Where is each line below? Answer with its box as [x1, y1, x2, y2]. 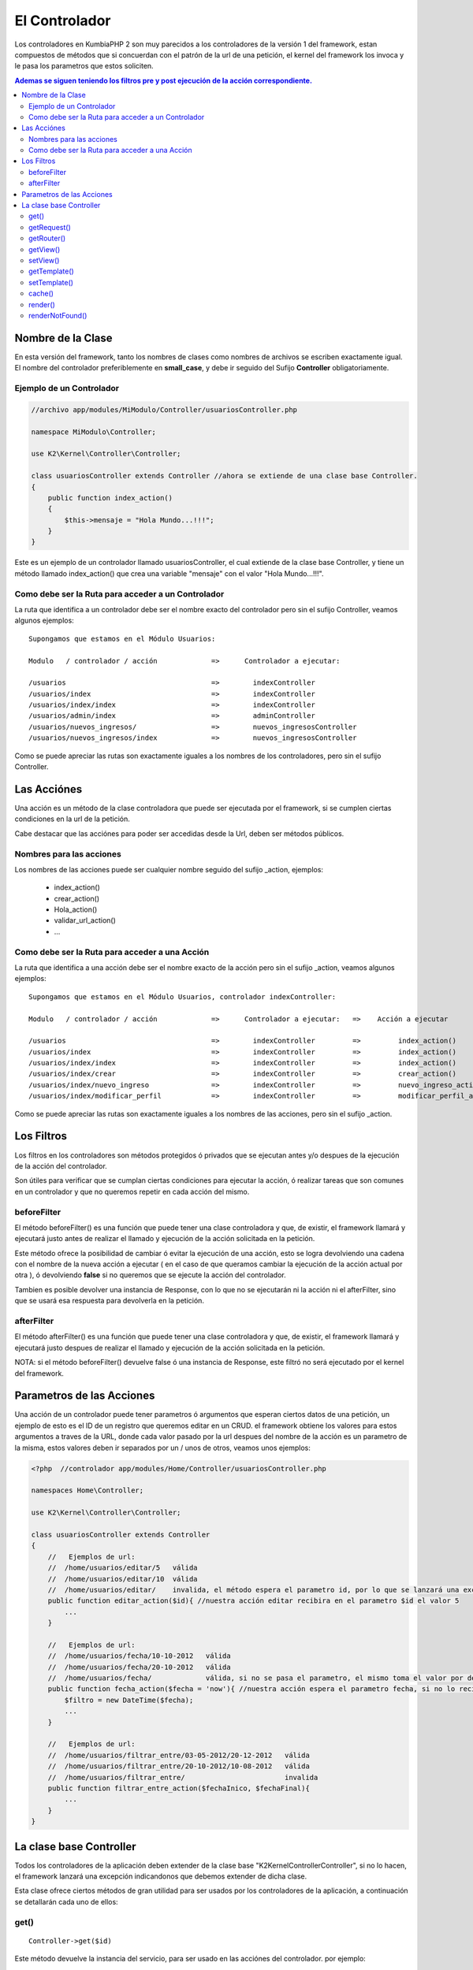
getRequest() [28, 222, 71, 232]
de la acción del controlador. [14, 1161, 108, 1170]
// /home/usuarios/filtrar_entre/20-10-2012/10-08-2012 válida [47, 1762, 311, 1771]
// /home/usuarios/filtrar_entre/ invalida [47, 1773, 318, 1782]
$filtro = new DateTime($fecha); [64, 1695, 194, 1704]
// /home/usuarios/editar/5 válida [47, 1563, 198, 1572]
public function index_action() [47, 493, 173, 502]
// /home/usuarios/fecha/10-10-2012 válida [47, 1652, 232, 1660]
